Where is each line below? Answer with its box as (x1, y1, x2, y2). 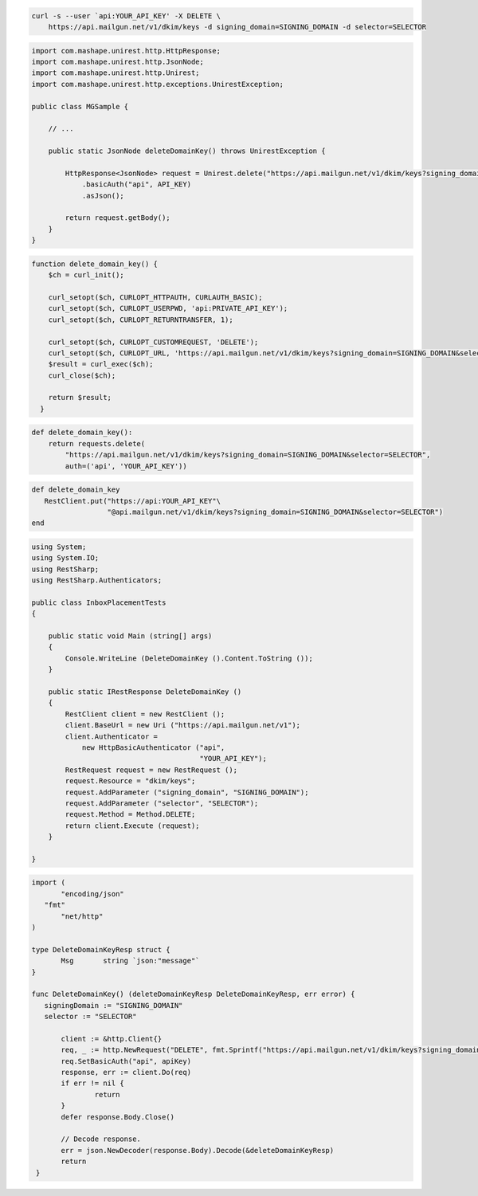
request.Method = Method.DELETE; (65, 810, 196, 819)
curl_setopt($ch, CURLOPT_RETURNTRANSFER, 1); (48, 315, 234, 324)
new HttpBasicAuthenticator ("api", (81, 743, 225, 752)
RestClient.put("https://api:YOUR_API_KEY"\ (44, 496, 221, 505)
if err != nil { (61, 1079, 125, 1088)
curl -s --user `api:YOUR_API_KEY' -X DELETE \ (31, 11, 221, 20)
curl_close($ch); (48, 371, 116, 380)
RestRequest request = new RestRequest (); (65, 765, 238, 774)
